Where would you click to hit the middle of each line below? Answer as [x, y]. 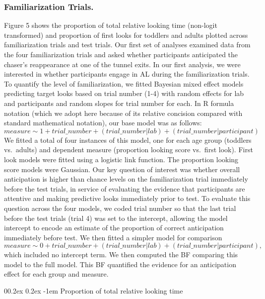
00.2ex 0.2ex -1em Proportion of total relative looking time [94, 291]
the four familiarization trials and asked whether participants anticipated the [121, 54]
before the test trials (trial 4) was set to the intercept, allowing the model [116, 218]
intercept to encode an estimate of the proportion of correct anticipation [114, 228]
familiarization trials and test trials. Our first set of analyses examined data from [127, 45]
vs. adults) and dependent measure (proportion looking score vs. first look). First [129, 149]
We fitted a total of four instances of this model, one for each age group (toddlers [128, 140]
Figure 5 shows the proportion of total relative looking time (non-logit [111, 25]
